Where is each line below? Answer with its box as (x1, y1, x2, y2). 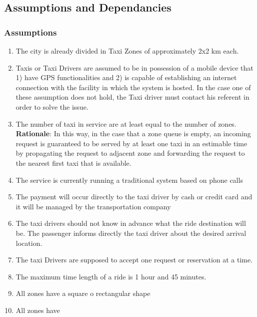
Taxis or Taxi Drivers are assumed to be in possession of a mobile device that (15, 62, 253, 73)
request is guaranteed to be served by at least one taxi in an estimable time (15, 138, 247, 148)
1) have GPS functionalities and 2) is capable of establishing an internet (15, 72, 237, 83)
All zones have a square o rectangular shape (15, 288, 150, 298)
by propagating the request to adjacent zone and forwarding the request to (15, 148, 245, 158)
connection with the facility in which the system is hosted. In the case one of (15, 82, 251, 92)
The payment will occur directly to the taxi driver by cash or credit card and (15, 191, 252, 202)
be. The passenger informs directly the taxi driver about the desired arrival (15, 227, 246, 238)
